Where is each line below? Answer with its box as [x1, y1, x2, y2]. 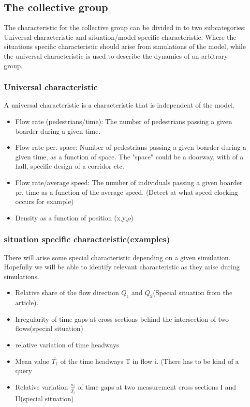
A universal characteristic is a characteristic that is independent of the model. [4, 100, 235, 110]
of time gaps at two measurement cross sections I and [77, 381, 236, 391]
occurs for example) [15, 196, 74, 206]
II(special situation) [15, 393, 74, 404]
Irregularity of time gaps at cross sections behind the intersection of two [15, 313, 229, 324]
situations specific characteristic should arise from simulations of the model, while [4, 41, 246, 51]
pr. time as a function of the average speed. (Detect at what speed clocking [15, 187, 238, 197]
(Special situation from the [153, 287, 233, 297]
